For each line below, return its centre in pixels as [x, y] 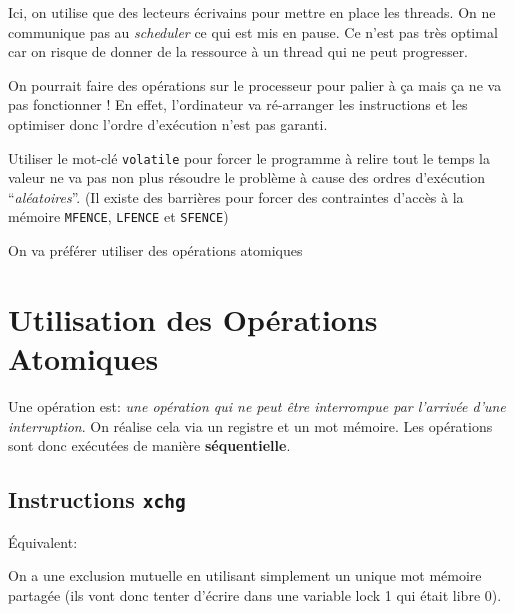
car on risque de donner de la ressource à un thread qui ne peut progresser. [238, 51]
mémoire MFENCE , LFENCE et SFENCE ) [118, 216]
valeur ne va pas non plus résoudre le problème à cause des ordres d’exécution [247, 177]
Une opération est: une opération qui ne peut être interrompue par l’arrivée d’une [257, 405]
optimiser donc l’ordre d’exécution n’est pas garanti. [168, 123]
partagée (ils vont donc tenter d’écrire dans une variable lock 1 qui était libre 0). [255, 594]
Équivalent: [43, 541]
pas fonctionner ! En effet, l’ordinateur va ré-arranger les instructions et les [238, 104]
